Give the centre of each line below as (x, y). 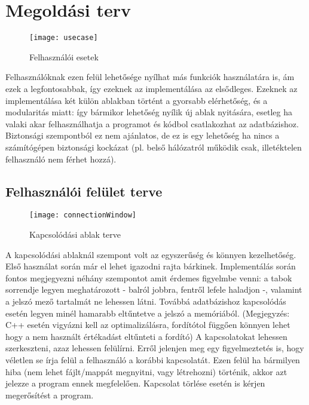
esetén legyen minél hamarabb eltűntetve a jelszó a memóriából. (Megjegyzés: (148, 313)
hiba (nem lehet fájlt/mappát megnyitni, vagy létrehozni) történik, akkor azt (146, 371)
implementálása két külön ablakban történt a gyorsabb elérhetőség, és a (137, 100)
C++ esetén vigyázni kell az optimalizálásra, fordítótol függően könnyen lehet (148, 325)
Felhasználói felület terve (84, 191)
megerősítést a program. (50, 395)
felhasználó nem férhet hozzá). (61, 159)
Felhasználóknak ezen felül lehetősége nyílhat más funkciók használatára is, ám (150, 77)
